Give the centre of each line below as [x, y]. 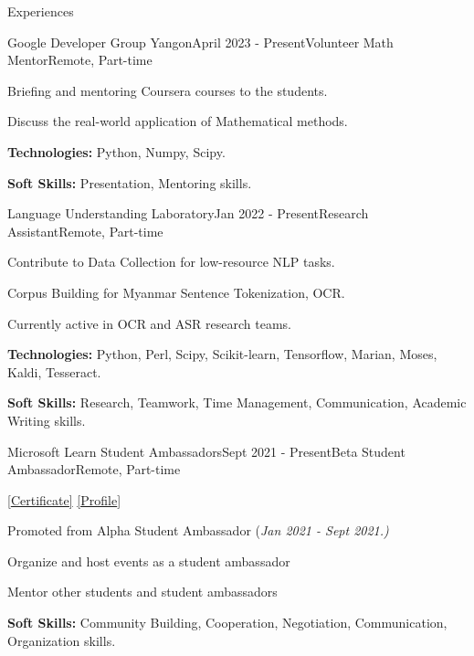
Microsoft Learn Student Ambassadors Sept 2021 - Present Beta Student [206, 451]
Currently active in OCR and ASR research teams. [150, 323]
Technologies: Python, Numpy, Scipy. [116, 151]
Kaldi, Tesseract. [54, 371]
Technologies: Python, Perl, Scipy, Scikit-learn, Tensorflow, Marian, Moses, [222, 354]
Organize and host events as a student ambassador [149, 561]
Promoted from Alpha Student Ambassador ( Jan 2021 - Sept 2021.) [198, 530]
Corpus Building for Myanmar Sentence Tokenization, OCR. [176, 292]
